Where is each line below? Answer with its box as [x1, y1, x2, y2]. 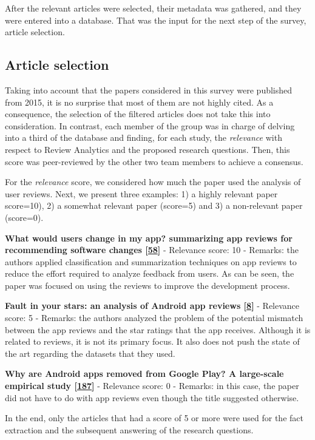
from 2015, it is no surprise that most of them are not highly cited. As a [5, 95, 274, 108]
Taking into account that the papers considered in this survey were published [5, 83, 293, 96]
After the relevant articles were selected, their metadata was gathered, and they [5, 2, 302, 14]
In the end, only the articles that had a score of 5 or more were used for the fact [5, 411, 303, 424]
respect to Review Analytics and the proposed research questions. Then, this [5, 143, 290, 155]
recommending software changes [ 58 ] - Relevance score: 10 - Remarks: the [5, 243, 299, 256]
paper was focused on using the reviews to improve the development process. [5, 279, 290, 291]
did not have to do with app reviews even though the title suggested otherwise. [5, 391, 299, 404]
